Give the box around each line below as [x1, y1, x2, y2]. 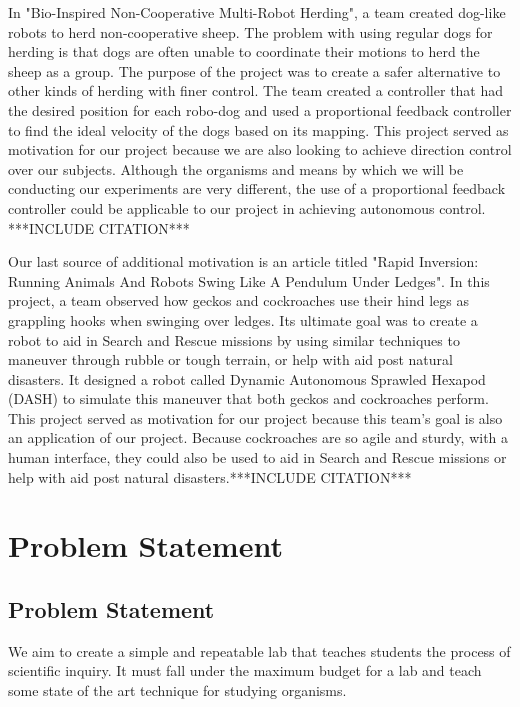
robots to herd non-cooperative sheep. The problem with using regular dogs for [8, 21, 493, 42]
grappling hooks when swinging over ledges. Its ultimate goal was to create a [8, 309, 478, 330]
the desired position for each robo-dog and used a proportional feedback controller [8, 99, 512, 120]
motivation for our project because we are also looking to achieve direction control [8, 139, 512, 160]
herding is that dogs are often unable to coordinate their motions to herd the [8, 41, 480, 62]
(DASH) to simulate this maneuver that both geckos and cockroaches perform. [8, 388, 489, 409]
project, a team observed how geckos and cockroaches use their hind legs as [8, 290, 469, 311]
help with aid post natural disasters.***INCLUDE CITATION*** [8, 466, 412, 487]
